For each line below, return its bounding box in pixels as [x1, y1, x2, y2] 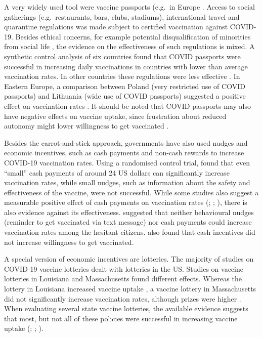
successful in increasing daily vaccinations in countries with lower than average [4, 61, 248, 71]
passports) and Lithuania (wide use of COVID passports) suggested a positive [4, 91, 246, 101]
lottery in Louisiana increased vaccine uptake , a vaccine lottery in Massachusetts [4, 283, 256, 294]
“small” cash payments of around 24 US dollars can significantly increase [4, 167, 230, 178]
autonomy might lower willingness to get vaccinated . [4, 120, 169, 131]
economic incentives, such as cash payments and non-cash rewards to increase [4, 147, 244, 158]
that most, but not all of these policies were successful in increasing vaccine [4, 313, 238, 323]
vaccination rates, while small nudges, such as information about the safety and [4, 177, 250, 188]
